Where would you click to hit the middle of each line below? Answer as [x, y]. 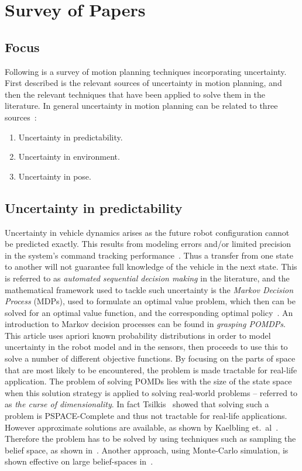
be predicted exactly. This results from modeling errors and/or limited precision [148, 244]
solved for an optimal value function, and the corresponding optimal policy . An [149, 312]
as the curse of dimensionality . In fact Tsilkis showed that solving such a [137, 404]
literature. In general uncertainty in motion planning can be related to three [141, 106]
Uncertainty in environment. [69, 157]
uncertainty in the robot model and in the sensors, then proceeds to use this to [146, 347]
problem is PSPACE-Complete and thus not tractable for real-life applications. [146, 416]
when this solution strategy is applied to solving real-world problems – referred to [151, 392]
